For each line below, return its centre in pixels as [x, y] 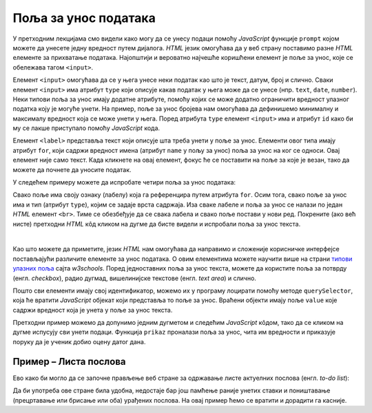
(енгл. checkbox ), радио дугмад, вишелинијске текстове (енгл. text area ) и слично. [134, 278]
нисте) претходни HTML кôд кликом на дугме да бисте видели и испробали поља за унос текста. [157, 224]
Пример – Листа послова [69, 361]
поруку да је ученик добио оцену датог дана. [79, 341]
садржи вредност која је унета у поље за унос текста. [93, 310]
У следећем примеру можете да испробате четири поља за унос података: [124, 182]
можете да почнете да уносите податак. [72, 169]
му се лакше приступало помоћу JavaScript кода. [86, 128]
